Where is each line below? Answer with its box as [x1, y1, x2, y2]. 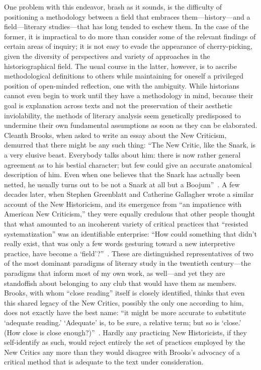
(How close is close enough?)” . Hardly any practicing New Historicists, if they [4, 327, 247, 337]
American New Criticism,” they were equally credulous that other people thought [4, 208, 255, 219]
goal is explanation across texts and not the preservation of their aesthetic [4, 100, 233, 110]
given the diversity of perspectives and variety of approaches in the [4, 50, 210, 61]
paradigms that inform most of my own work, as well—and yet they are [4, 268, 225, 278]
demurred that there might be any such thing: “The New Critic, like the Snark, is [4, 139, 256, 150]
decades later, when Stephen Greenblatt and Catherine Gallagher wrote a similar [4, 189, 254, 199]
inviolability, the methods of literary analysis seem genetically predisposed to [4, 110, 241, 120]
